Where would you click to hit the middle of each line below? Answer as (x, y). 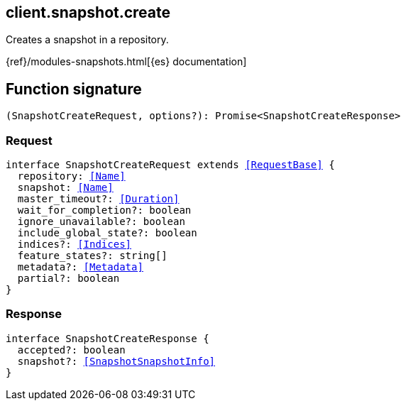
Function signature (74, 89)
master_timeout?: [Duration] (98, 199)
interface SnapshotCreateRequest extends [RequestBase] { (170, 165)
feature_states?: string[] (92, 256)
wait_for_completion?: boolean (104, 210)
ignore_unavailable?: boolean (101, 222)
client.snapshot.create (88, 12)
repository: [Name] (71, 176)
